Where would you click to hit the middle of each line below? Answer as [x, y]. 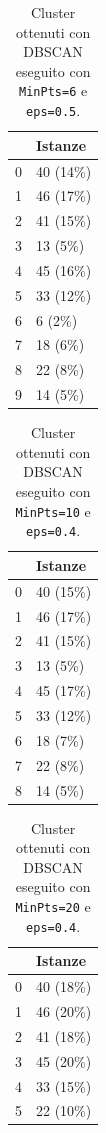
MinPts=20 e [53, 905]
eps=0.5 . [53, 110]
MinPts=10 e [53, 510]
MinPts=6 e [53, 90]
